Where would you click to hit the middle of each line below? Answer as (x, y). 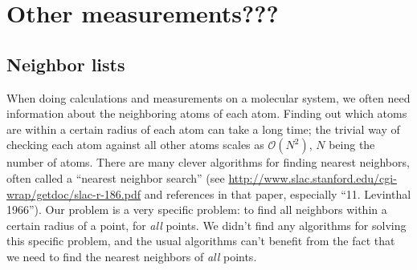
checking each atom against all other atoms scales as (135, 145)
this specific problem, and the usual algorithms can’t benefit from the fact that (201, 241)
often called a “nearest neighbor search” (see (116, 177)
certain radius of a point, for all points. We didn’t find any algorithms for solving (206, 225)
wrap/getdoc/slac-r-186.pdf (74, 193)
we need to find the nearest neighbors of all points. (132, 256)
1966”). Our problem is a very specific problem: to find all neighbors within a (197, 210)
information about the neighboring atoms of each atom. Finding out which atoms (207, 113)
